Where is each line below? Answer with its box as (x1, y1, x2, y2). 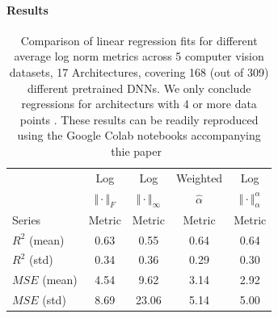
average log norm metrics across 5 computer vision (14, 48, 264, 65)
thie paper (111, 142, 162, 159)
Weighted (175, 169, 223, 186)
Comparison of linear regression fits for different (20, 31, 258, 48)
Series (12, 211, 41, 228)
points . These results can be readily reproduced (19, 111, 259, 128)
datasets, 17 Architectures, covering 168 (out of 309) (9, 63, 269, 80)
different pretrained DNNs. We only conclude (27, 79, 251, 96)
